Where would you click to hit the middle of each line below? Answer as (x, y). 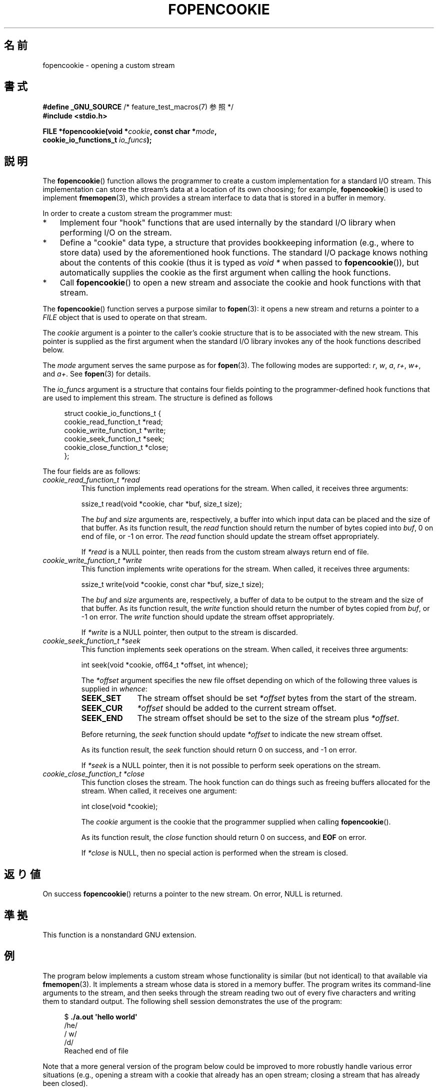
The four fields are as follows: (91, 471)
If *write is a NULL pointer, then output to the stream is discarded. (189, 632)
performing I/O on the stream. (116, 233)
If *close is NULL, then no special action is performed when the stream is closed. (214, 853)
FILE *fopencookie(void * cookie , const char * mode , (130, 131)
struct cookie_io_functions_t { (113, 413)
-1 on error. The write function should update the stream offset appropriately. (208, 617)
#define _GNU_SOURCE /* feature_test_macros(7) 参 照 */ (138, 107)
